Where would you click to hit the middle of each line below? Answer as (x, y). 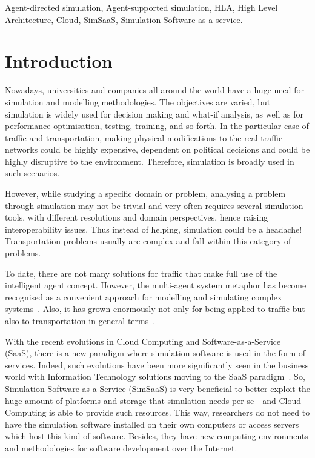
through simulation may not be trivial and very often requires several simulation (154, 205)
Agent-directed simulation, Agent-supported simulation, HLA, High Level (141, 7)
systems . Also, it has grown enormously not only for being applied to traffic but (155, 309)
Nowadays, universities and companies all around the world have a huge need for (154, 90)
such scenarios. (32, 173)
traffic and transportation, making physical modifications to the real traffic (144, 137)
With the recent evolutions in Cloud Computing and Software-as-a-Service (143, 341)
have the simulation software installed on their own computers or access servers (152, 424)
